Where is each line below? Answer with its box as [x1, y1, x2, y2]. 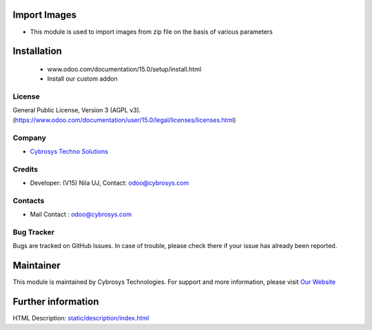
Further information [12, 296, 99, 308]
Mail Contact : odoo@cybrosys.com [30, 210, 132, 218]
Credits [12, 164, 38, 174]
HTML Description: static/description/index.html [12, 314, 149, 322]
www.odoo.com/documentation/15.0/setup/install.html [47, 65, 202, 73]
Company [12, 133, 46, 143]
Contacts [12, 196, 45, 205]
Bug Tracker [12, 227, 55, 237]
